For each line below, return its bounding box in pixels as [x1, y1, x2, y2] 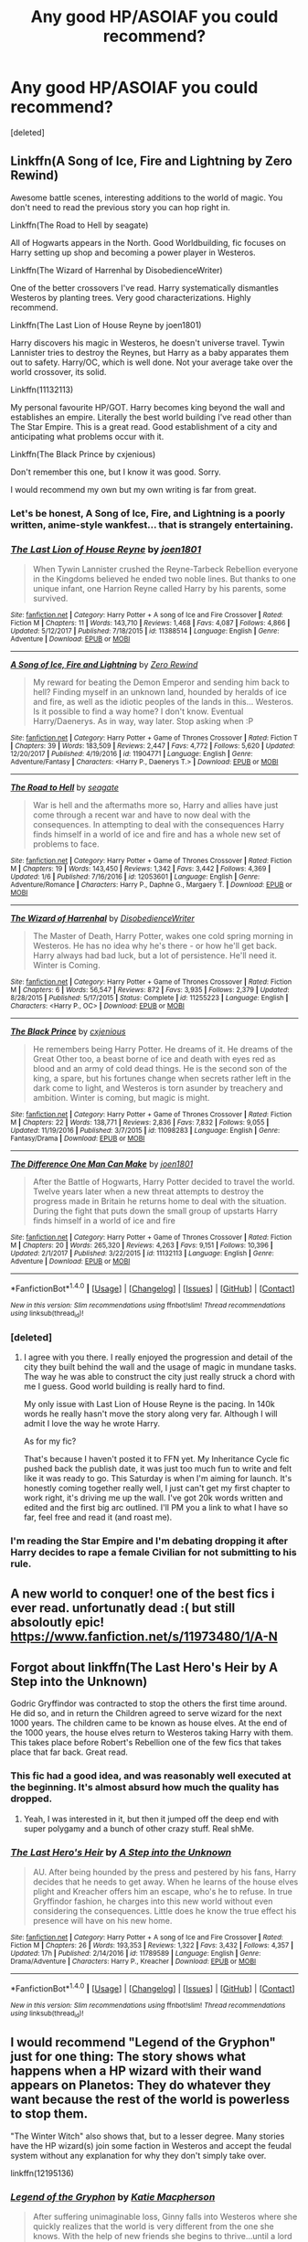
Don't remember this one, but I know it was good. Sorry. [10, 466, 222, 477]
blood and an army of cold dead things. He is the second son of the [32, 1062, 287, 1073]
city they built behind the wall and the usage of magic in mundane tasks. [23, 1361, 297, 1372]
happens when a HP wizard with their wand [10, 2064, 262, 2079]
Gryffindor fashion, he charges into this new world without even [32, 1895, 273, 1906]
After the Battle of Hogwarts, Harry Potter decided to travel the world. [32, 1176, 295, 1187]
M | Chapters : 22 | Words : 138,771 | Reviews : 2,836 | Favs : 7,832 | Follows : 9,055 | [10, 1117, 270, 1126]
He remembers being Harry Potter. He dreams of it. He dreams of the [32, 1043, 293, 1054]
